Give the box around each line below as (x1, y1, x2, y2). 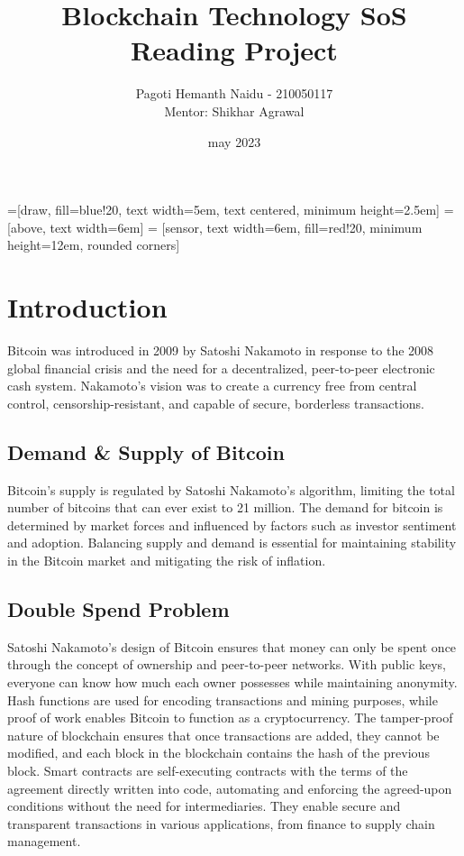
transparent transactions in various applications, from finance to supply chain (7, 814, 435, 833)
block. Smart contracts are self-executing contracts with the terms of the (7, 760, 408, 779)
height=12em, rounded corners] (7, 235, 180, 254)
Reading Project (131, 32, 338, 69)
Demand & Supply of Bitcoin (7, 437, 285, 465)
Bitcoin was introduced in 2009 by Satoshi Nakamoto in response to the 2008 (7, 341, 434, 359)
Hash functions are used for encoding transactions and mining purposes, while (7, 690, 438, 709)
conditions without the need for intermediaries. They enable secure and (7, 796, 401, 815)
